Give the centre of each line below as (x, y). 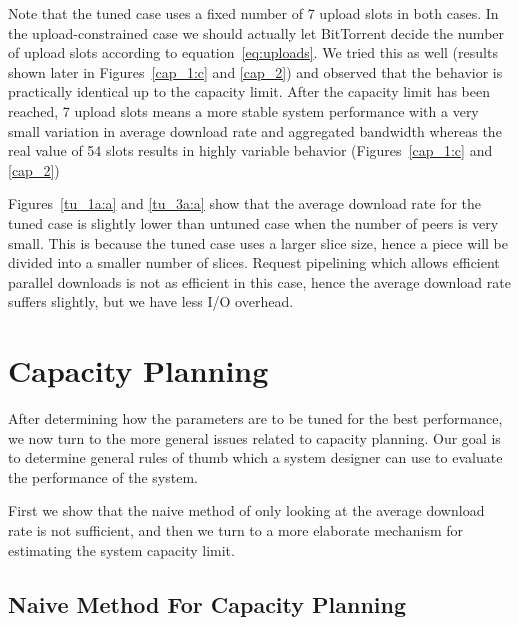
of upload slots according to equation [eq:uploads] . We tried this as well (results (253, 52)
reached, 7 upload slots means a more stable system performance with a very (243, 110)
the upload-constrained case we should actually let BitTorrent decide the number (256, 32)
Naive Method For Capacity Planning (207, 603)
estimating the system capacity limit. (121, 549)
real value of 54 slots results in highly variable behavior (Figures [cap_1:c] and (250, 150)
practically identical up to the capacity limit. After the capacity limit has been (249, 91)
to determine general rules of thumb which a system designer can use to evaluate (255, 457)
